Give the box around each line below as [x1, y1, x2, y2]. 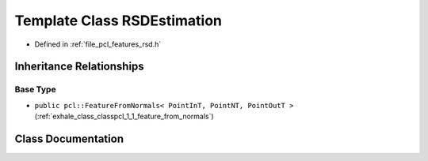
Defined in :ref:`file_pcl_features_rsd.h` [34, 39, 162, 49]
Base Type [14, 84, 56, 95]
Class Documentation [14, 132, 124, 145]
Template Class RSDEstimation [14, 12, 222, 29]
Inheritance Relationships [14, 60, 144, 73]
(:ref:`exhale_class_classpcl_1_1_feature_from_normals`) [34, 111, 214, 122]
